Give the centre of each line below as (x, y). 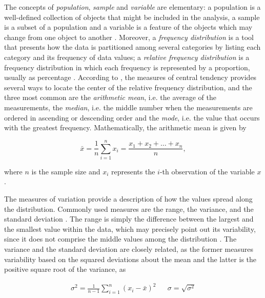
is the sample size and (66, 171)
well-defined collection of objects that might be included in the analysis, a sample (132, 17)
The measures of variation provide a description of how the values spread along (128, 199)
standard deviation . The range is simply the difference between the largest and (129, 219)
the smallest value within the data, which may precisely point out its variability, (130, 229)
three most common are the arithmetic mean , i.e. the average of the (110, 97)
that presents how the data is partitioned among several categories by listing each (132, 47)
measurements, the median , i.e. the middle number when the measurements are (128, 107)
